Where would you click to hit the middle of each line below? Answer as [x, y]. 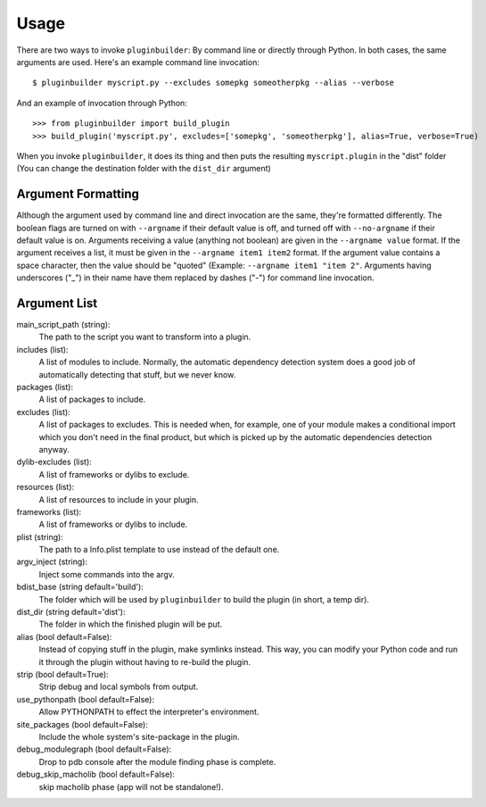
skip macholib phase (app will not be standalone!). [131, 786]
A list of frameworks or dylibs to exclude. [114, 474]
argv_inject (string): [52, 562]
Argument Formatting [78, 194]
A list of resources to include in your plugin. [119, 499]
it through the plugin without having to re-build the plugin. [145, 661]
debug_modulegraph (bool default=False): [94, 749]
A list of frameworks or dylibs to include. [113, 524]
